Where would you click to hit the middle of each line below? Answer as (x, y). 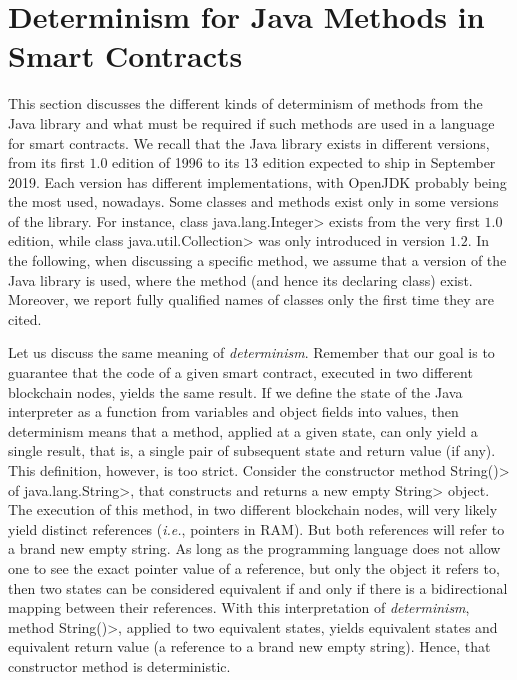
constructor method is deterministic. (119, 665)
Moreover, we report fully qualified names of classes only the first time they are (251, 299)
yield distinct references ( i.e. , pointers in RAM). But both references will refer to (256, 528)
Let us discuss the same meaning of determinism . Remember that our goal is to (251, 352)
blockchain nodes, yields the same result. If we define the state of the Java (235, 391)
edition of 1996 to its (176, 162)
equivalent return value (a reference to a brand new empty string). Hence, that (249, 646)
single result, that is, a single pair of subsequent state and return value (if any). (252, 450)
